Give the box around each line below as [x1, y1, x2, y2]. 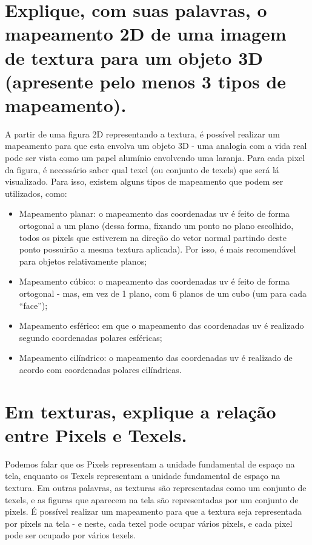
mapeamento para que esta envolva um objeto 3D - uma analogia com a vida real [5, 139, 307, 152]
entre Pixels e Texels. [5, 422, 187, 447]
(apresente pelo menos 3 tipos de [5, 68, 287, 93]
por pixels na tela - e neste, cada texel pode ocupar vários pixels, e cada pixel [5, 517, 293, 529]
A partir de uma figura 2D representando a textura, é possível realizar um [5, 127, 280, 140]
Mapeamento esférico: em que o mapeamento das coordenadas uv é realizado [19, 319, 304, 332]
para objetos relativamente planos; [19, 254, 147, 267]
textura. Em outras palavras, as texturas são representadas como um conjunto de [5, 481, 307, 494]
